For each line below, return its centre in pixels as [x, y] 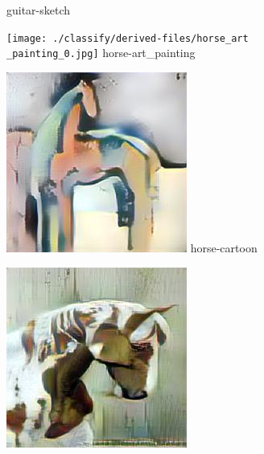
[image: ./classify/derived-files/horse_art [128, 38]
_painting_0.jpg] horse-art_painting [101, 53]
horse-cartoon [224, 247]
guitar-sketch [39, 10]
